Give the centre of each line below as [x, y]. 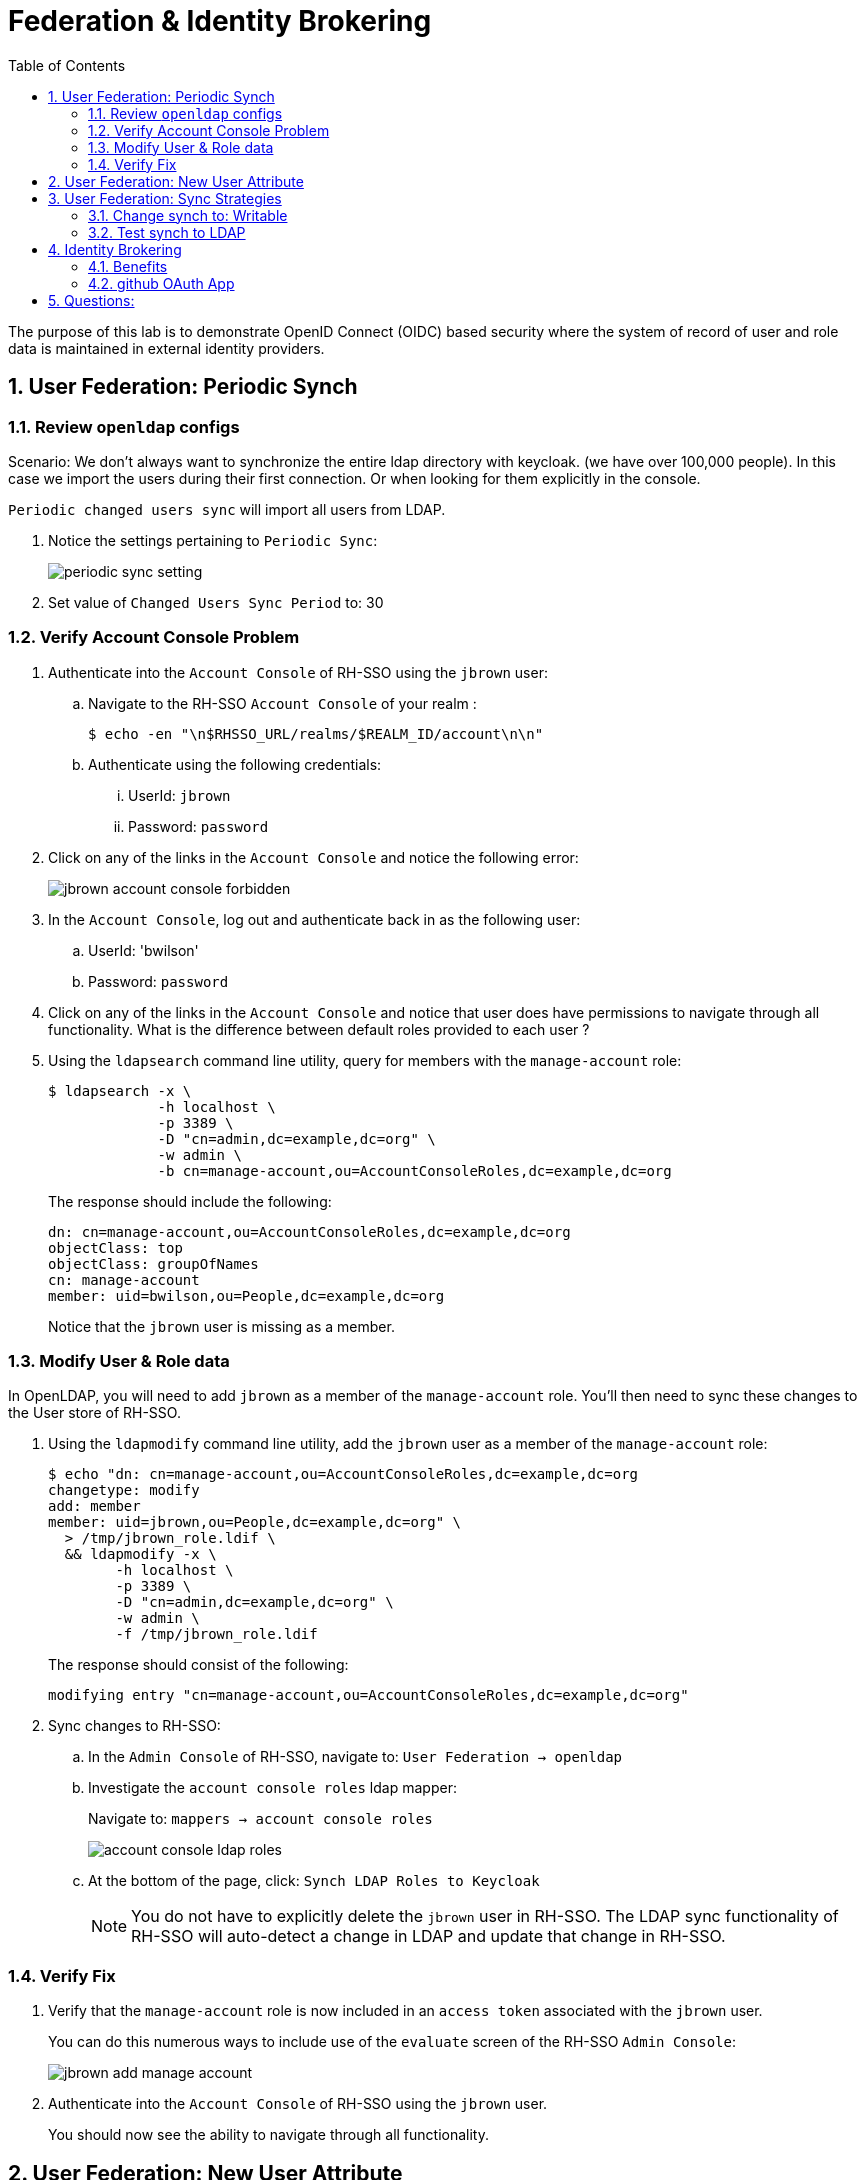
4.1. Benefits [128, 266]
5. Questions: [91, 300]
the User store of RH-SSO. [94, 1413]
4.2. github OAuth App [161, 283]
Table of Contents [67, 65]
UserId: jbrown [179, 795]
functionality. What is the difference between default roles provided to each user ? [319, 1029]
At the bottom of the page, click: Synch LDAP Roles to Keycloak [314, 1881]
